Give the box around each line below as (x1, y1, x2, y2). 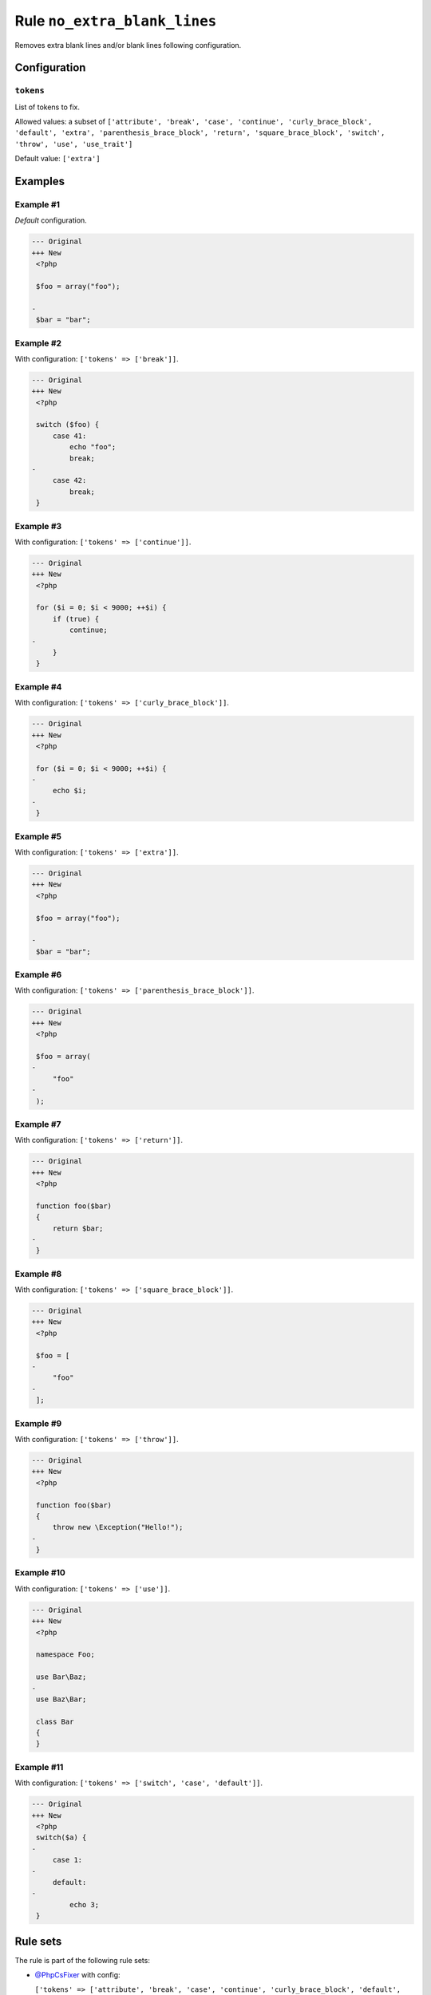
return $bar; (52, 1223, 104, 1233)
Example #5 (14, 831, 61, 842)
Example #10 (14, 1567, 65, 1578)
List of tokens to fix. (14, 102, 80, 112)
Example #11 (14, 1761, 64, 1772)
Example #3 (14, 520, 62, 531)
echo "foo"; (69, 443, 117, 452)
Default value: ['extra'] (14, 154, 101, 164)
